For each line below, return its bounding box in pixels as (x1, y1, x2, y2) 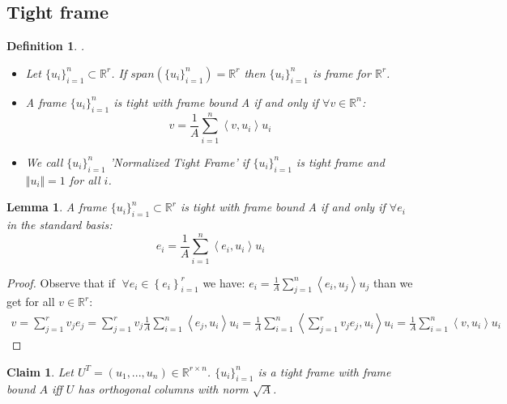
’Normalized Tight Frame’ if (109, 153, 249, 170)
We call (25, 153, 63, 170)
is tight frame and (296, 153, 385, 170)
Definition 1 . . (6, 37, 85, 54)
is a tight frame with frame (258, 363, 391, 380)
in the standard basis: (6, 215, 113, 232)
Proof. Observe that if (6, 274, 115, 291)
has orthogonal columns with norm (78, 381, 249, 398)
